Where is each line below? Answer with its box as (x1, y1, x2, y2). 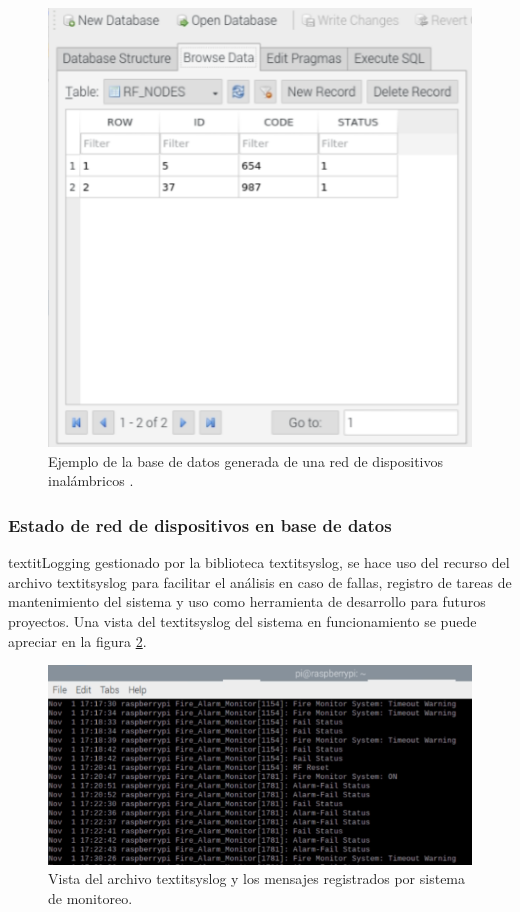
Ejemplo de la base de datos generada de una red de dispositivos (48, 450, 443, 471)
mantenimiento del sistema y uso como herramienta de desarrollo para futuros (8, 591, 486, 612)
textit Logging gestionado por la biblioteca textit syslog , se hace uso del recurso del (8, 552, 510, 573)
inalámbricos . (48, 470, 134, 491)
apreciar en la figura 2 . (8, 630, 147, 651)
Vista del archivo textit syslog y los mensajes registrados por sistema (48, 868, 466, 889)
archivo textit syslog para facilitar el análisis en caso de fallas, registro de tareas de (8, 571, 512, 592)
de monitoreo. (48, 887, 133, 908)
